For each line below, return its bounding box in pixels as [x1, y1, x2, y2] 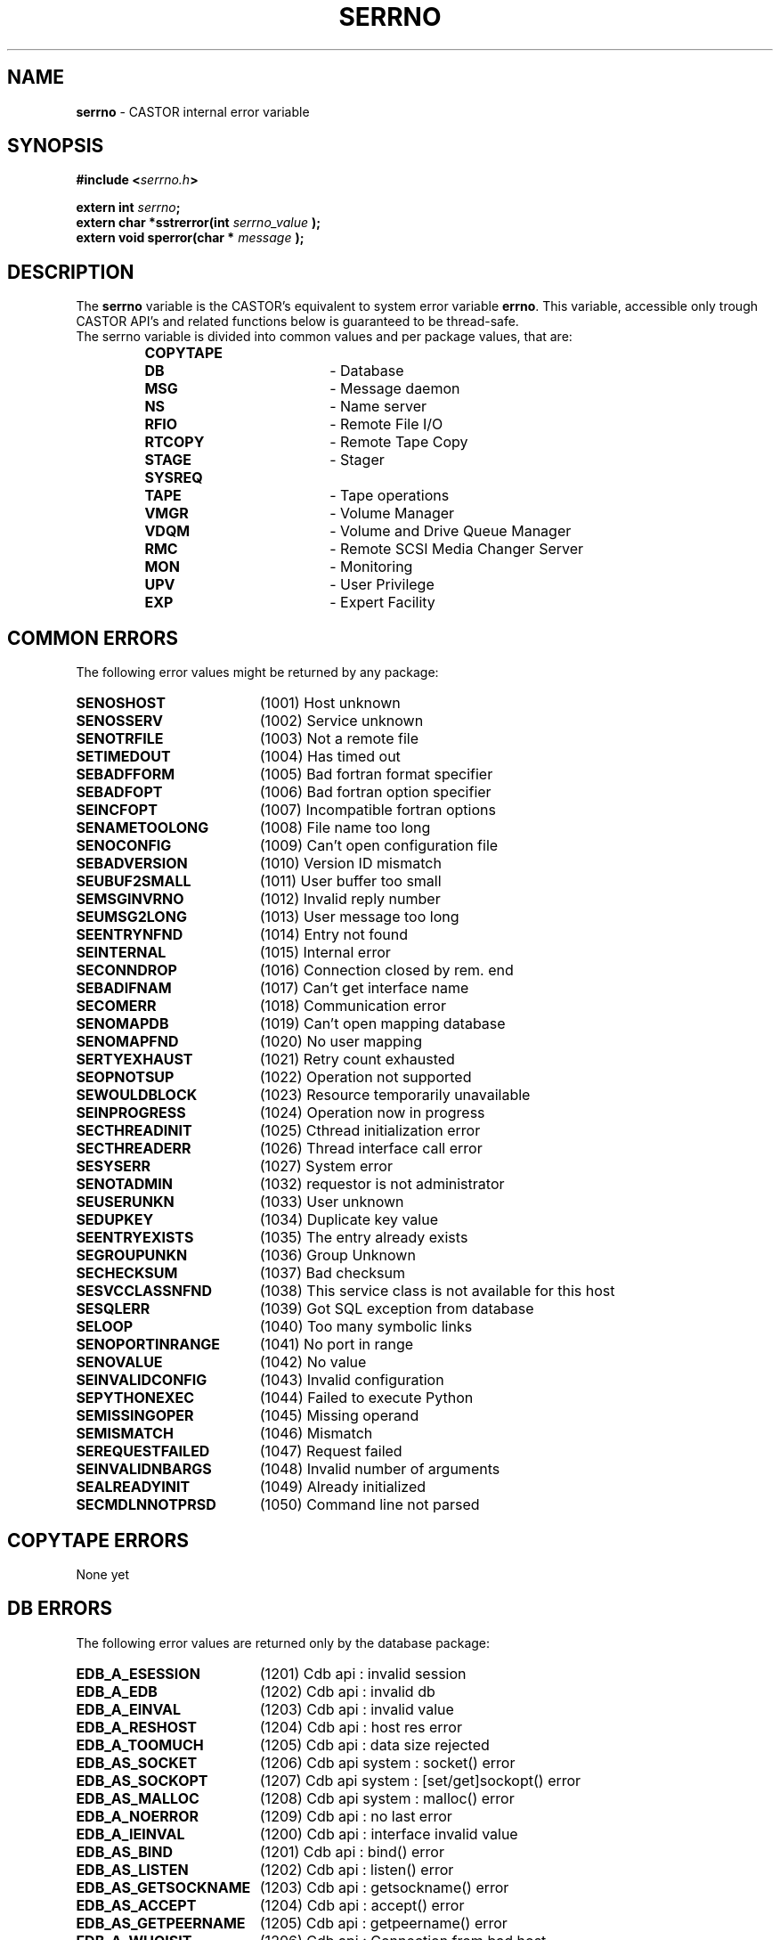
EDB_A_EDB [76, 1682, 158, 1700]
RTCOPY [144, 433, 205, 452]
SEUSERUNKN [76, 1193, 175, 1211]
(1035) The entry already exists [259, 1228, 468, 1247]
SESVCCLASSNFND [76, 1282, 213, 1300]
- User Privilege [329, 575, 435, 594]
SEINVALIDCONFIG [76, 1371, 207, 1390]
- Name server [329, 397, 427, 416]
